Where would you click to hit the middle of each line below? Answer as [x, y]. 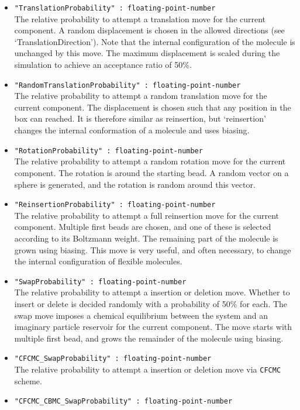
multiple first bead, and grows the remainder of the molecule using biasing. [149, 338]
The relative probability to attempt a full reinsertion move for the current [147, 215]
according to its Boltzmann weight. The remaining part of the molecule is [146, 238]
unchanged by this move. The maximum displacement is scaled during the [147, 53]
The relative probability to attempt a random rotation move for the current [150, 161]
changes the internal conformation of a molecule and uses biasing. [132, 130]
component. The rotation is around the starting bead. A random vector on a [151, 172]
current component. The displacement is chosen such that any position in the [153, 107]
